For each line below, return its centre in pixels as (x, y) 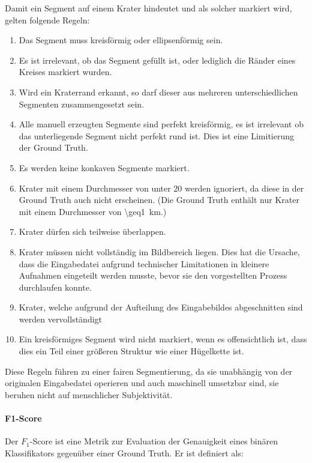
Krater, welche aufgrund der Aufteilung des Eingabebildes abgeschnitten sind (161, 307)
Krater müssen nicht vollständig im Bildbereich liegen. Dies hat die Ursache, (159, 251)
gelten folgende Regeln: (47, 20)
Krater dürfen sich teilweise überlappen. (92, 231)
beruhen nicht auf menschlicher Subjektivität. (89, 394)
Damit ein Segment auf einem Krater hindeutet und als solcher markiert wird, (148, 8)
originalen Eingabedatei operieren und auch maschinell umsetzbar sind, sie (142, 383)
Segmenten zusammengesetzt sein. (82, 104)
